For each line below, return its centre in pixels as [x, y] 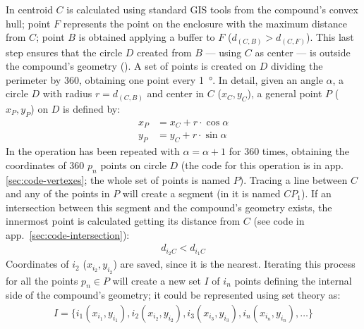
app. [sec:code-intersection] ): [68, 234]
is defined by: [92, 108]
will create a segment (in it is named [201, 193]
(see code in [279, 221]
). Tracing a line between [293, 179]
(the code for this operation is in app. [262, 164]
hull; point [28, 23]
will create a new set [157, 280]
